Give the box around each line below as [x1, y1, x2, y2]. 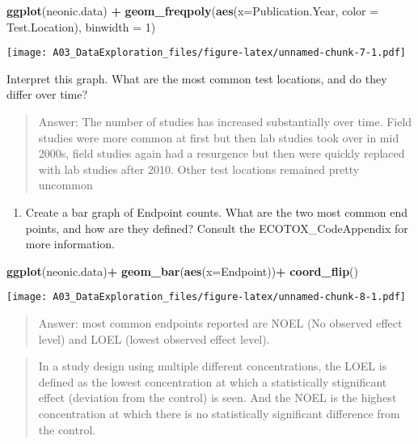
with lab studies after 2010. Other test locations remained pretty [38, 160, 360, 177]
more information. [25, 235, 115, 252]
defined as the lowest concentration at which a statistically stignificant [38, 373, 387, 390]
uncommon [38, 176, 93, 193]
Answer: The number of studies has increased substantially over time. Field [38, 113, 412, 130]
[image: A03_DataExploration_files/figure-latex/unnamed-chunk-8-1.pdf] [6, 291, 406, 303]
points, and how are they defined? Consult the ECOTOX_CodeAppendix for [25, 219, 408, 236]
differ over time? [6, 86, 88, 103]
